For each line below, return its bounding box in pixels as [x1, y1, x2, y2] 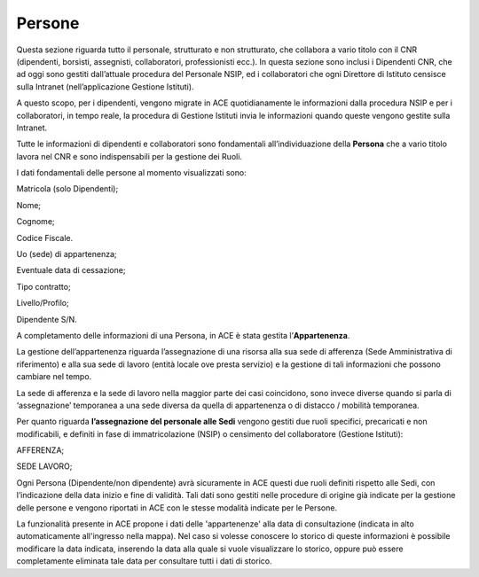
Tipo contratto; [16, 281, 71, 292]
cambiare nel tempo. [16, 371, 92, 382]
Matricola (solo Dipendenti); [16, 183, 119, 194]
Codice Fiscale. [16, 232, 74, 243]
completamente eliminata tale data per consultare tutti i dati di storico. [16, 556, 272, 566]
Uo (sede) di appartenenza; [16, 249, 117, 260]
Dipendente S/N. [16, 314, 77, 324]
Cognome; [16, 216, 55, 227]
